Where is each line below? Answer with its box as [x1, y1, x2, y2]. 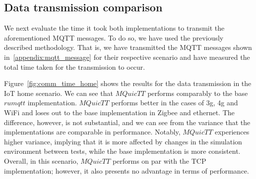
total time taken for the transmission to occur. [4, 61, 145, 72]
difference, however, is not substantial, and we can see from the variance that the [4, 117, 251, 127]
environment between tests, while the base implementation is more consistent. [4, 146, 241, 156]
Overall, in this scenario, [4, 155, 78, 166]
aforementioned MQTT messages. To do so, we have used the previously [4, 32, 224, 43]
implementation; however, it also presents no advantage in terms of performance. [4, 165, 249, 176]
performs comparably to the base [147, 88, 248, 98]
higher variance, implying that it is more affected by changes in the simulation [4, 136, 242, 146]
